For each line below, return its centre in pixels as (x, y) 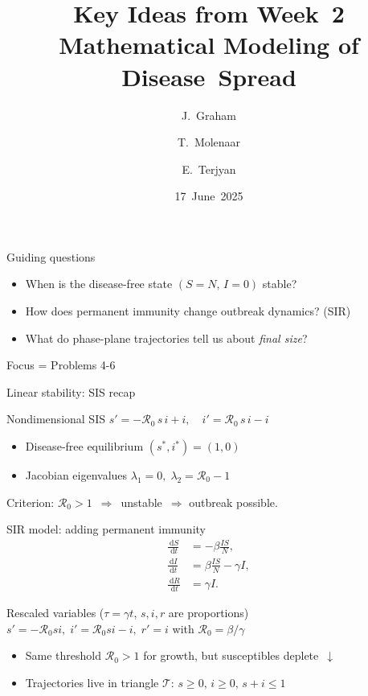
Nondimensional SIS (56, 419)
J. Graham (209, 115)
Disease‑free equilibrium (84, 446)
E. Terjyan (209, 169)
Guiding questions (51, 256)
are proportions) (209, 612)
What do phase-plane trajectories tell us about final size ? (166, 338)
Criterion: (31, 502)
